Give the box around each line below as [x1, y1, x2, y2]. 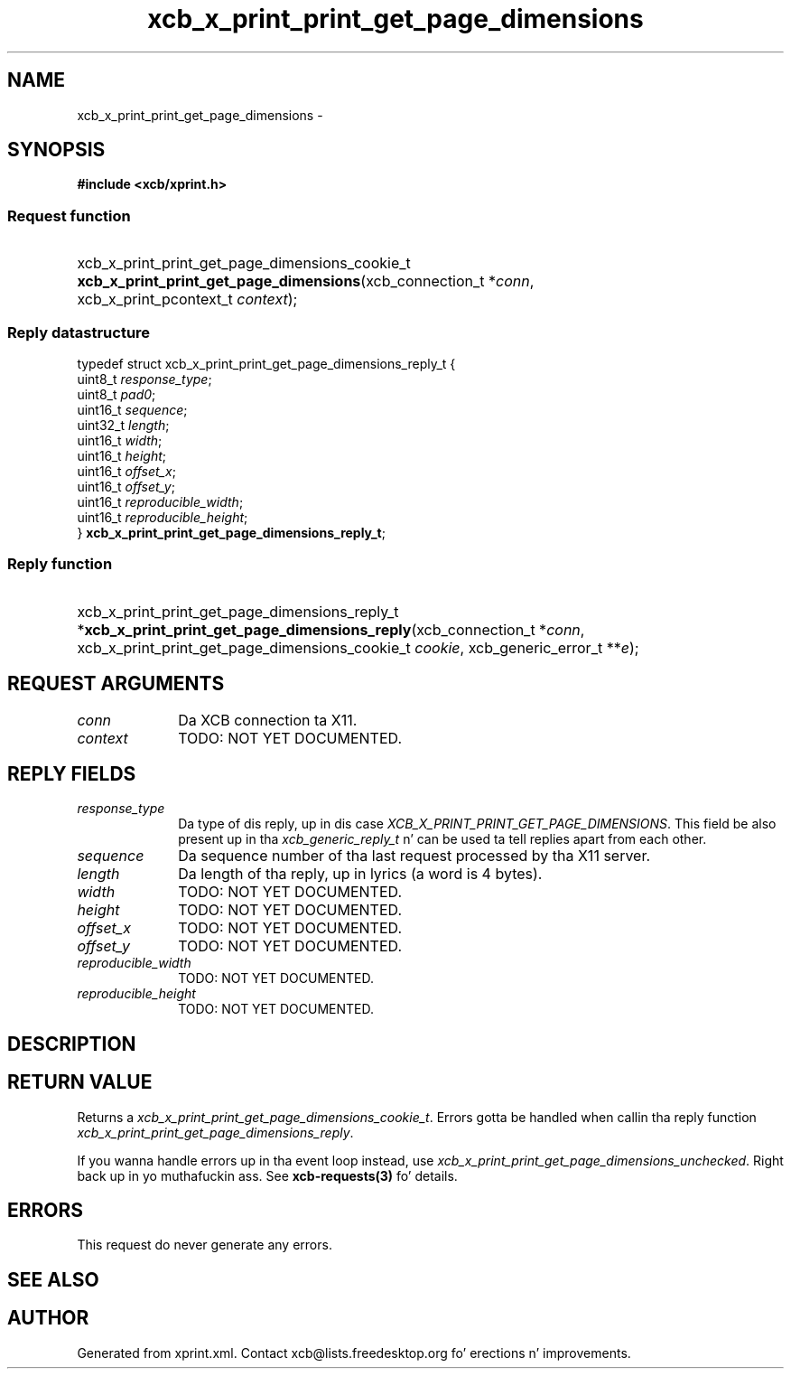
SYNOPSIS [7, 138, 106, 162]
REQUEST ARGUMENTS [7, 672, 225, 696]
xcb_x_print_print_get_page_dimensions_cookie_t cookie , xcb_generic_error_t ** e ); [77, 638, 639, 657]
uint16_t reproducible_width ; [77, 493, 244, 510]
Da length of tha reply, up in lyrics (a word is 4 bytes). [178, 865, 543, 884]
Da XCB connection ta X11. [178, 710, 358, 729]
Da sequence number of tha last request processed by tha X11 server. [178, 847, 651, 866]
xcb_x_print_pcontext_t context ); [77, 290, 298, 309]
